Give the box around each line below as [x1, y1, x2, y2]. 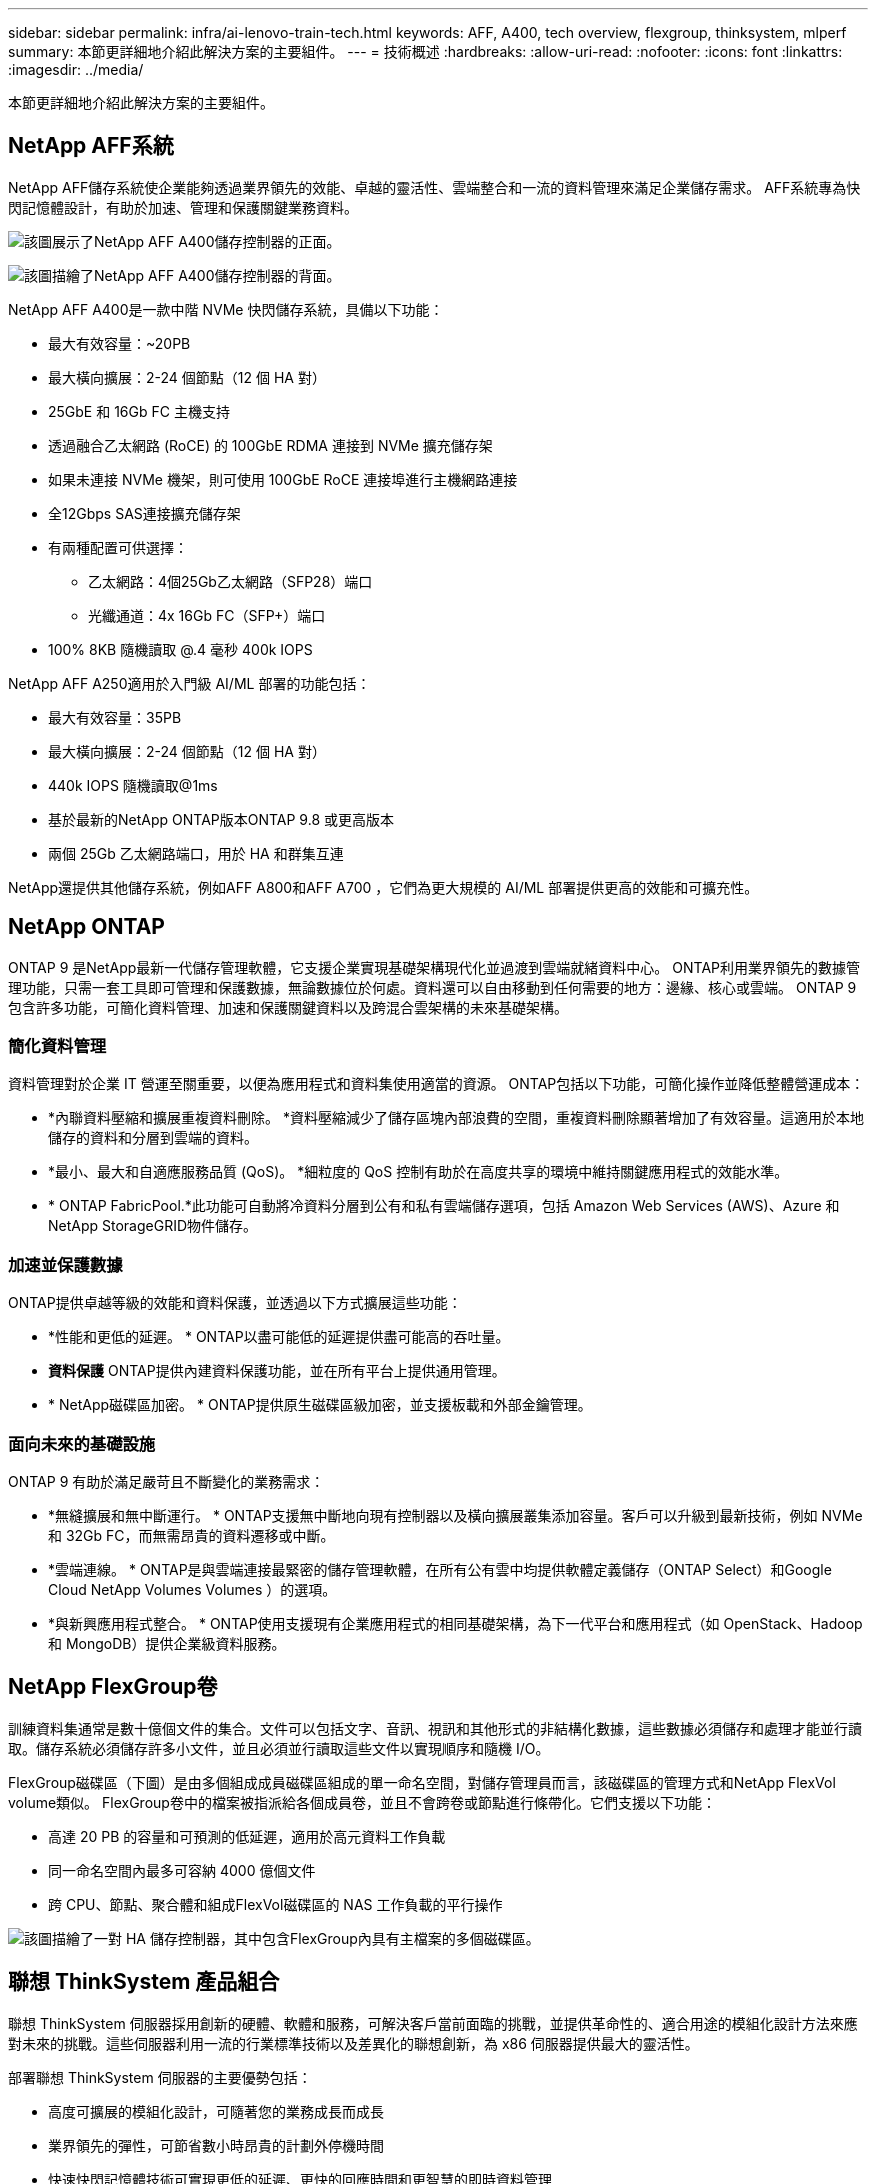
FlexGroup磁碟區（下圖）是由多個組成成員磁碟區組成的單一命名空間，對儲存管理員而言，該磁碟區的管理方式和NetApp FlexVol [8, 1773, 836, 1791]
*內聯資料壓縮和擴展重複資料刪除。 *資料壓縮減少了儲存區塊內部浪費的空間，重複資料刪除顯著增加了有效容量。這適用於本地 [48, 1109, 864, 1127]
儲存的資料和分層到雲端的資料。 [48, 1129, 258, 1147]
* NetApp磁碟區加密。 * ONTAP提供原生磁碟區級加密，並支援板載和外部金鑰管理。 [48, 1396, 592, 1414]
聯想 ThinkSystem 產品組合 [8, 1969, 280, 1995]
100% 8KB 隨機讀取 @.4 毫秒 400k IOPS [48, 640, 313, 658]
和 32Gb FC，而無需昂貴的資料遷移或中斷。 [48, 1526, 335, 1544]
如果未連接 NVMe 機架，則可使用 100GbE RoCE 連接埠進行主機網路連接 [48, 470, 518, 488]
